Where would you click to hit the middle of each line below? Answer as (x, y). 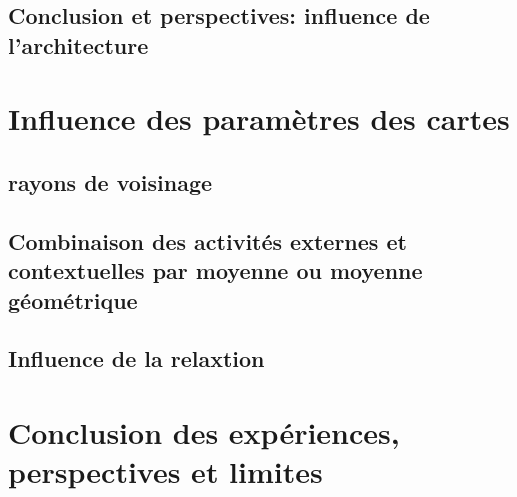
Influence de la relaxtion (136, 358)
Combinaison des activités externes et (207, 240)
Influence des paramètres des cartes (259, 118)
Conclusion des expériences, (204, 431)
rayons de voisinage (110, 181)
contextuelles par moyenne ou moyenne (215, 270)
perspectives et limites (165, 471)
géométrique (73, 299)
